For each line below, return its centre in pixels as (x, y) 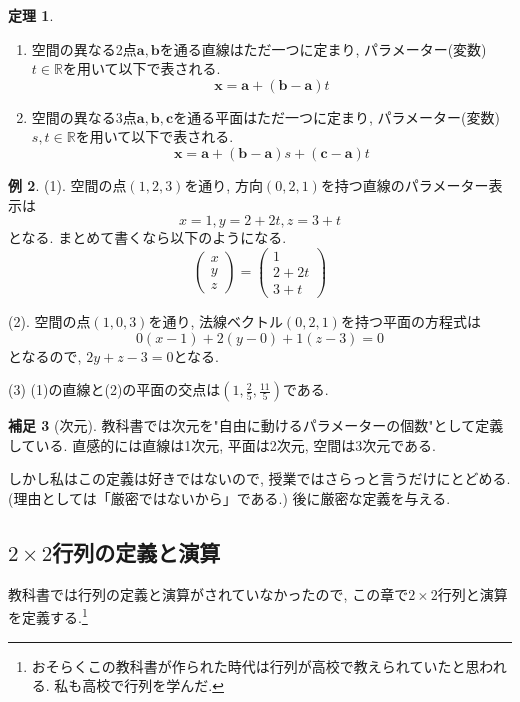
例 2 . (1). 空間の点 (67, 184)
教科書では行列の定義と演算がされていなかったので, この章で (208, 593)
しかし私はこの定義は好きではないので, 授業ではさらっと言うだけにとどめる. (259, 478)
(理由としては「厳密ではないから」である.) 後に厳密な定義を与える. (229, 497)
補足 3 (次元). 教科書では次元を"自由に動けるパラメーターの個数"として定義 (256, 425)
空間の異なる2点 (84, 48)
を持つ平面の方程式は (410, 320)
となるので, (45, 355)
